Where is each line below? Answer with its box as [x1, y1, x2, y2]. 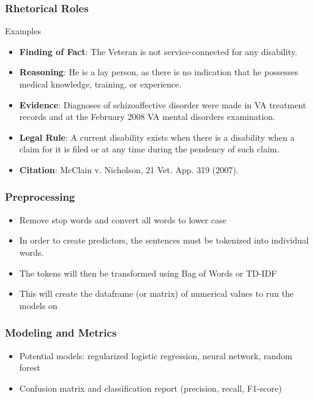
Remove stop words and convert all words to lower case [19, 213, 226, 226]
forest [19, 361, 40, 374]
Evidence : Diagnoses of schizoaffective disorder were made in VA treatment [19, 98, 307, 111]
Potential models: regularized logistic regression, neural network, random [19, 349, 293, 362]
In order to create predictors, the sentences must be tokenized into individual [19, 234, 309, 247]
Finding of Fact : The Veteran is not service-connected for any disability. [19, 45, 297, 58]
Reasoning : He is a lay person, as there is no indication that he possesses [19, 65, 298, 78]
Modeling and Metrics [5, 325, 117, 340]
